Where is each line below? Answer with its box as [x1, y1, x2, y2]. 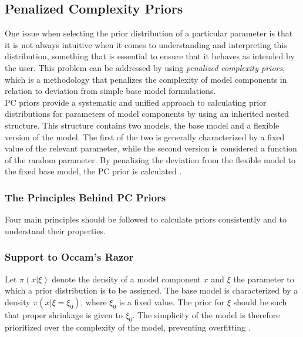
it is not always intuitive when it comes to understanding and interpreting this [5, 38, 287, 50]
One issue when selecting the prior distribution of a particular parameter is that [5, 27, 293, 39]
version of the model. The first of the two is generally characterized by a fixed [5, 130, 285, 143]
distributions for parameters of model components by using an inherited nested [5, 107, 289, 120]
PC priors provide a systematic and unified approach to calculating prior [5, 96, 267, 108]
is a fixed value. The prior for [119, 295, 225, 308]
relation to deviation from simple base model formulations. [5, 85, 216, 97]
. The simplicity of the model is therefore [132, 308, 280, 321]
